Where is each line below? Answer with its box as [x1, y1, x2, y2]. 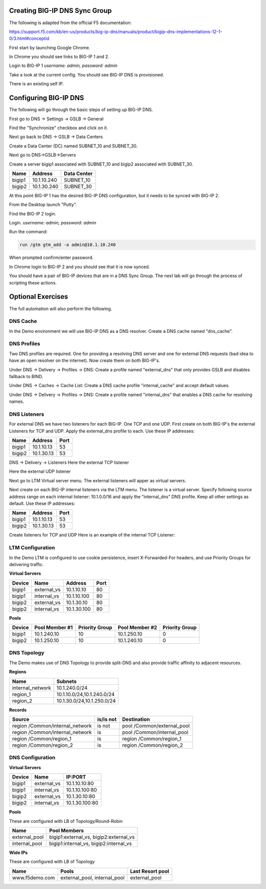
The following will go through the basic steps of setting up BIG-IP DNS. [9, 107, 153, 113]
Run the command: [9, 229, 48, 235]
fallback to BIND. [9, 373, 43, 379]
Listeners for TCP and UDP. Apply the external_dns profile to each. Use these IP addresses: [9, 428, 195, 434]
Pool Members [49, 827, 84, 834]
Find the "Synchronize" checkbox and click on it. [9, 125, 108, 131]
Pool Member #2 [117, 624, 158, 631]
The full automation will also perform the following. [9, 306, 112, 312]
